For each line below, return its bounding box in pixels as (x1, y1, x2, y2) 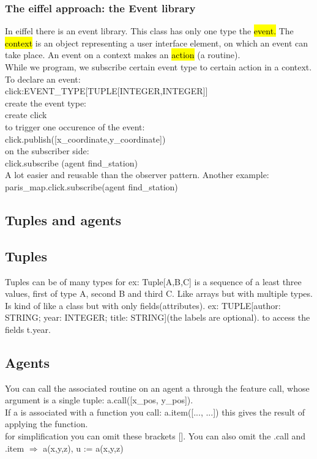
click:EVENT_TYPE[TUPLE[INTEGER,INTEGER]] (5, 84, 208, 97)
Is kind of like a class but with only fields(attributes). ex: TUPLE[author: (5, 299, 281, 312)
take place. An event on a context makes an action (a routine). (5, 48, 241, 61)
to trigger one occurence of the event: (5, 120, 145, 133)
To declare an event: (5, 72, 81, 85)
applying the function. (5, 417, 88, 430)
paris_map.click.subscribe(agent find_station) (5, 180, 178, 193)
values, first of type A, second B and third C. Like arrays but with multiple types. (5, 287, 313, 300)
